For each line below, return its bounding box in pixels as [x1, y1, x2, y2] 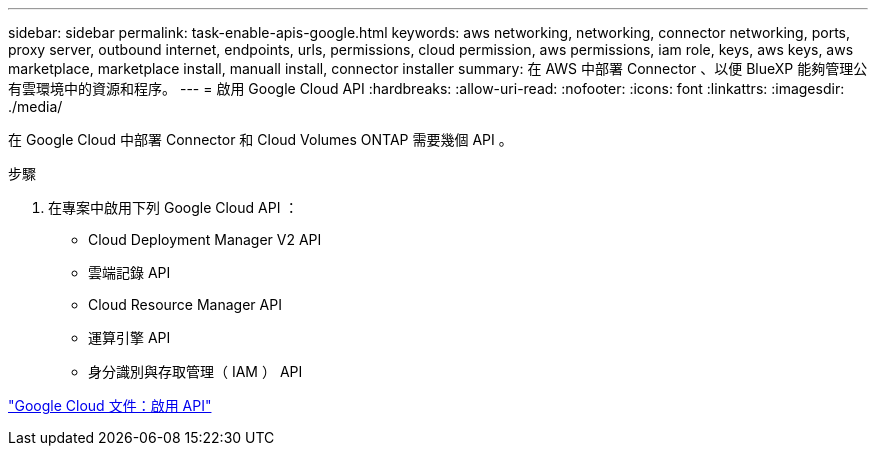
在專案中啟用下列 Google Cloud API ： [48, 199, 299, 216]
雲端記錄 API [88, 264, 171, 281]
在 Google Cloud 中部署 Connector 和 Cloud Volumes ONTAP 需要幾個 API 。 [8, 131, 513, 148]
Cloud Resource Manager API [88, 296, 282, 313]
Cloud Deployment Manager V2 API [88, 231, 322, 248]
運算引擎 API [88, 329, 171, 346]
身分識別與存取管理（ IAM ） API [88, 363, 303, 380]
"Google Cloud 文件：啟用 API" [8, 397, 212, 414]
